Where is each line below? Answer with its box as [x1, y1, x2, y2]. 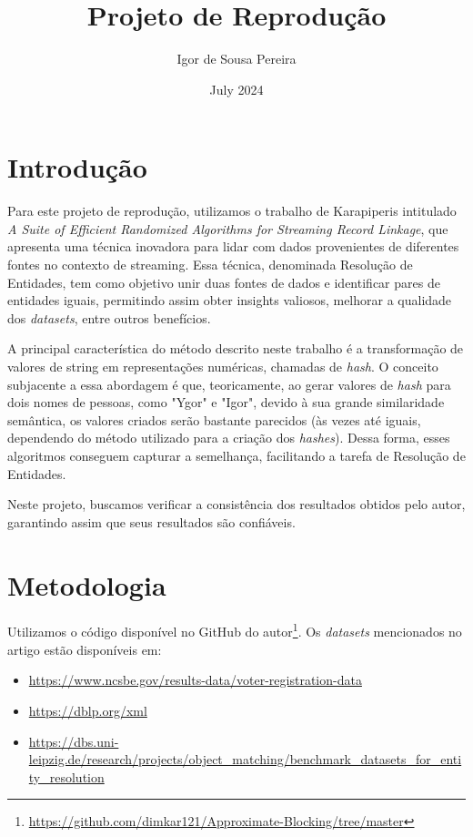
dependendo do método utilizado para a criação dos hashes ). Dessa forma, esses [7, 428, 450, 447]
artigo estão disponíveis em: [7, 639, 162, 658]
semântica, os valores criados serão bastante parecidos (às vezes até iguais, [7, 410, 421, 429]
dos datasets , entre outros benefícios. [7, 308, 211, 327]
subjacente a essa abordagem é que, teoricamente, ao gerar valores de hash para [7, 374, 451, 393]
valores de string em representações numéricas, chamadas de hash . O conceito [7, 357, 438, 375]
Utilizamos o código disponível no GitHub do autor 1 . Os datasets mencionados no [7, 619, 462, 641]
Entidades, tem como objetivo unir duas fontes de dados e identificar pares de [7, 272, 440, 291]
